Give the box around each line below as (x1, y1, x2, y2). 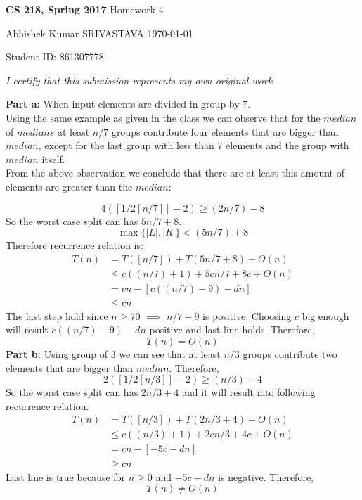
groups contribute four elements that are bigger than (111, 124, 339, 139)
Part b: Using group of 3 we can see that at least (6, 347, 221, 361)
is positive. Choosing (202, 308, 292, 323)
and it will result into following (182, 385, 316, 399)
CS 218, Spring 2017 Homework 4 (6, 2, 164, 16)
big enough (302, 308, 349, 323)
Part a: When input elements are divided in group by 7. (6, 96, 251, 111)
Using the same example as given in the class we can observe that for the (6, 110, 321, 124)
